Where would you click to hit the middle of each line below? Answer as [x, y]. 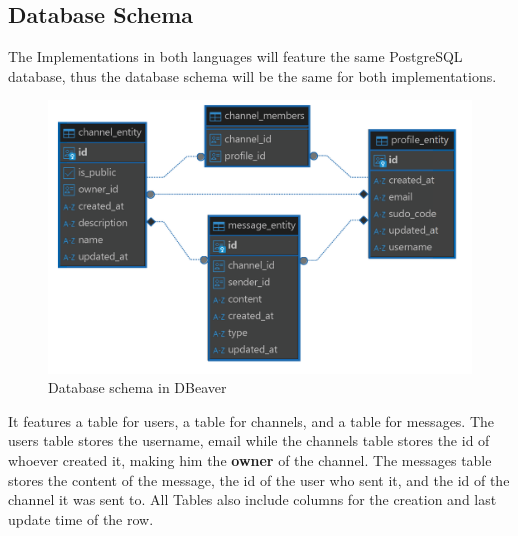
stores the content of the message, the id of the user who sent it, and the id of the [259, 479]
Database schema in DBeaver [137, 387]
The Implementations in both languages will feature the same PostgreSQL [235, 56]
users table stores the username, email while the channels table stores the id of [249, 440]
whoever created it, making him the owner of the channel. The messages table [250, 460]
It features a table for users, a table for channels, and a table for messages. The [251, 420]
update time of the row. [81, 518]
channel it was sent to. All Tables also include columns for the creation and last [252, 499]
